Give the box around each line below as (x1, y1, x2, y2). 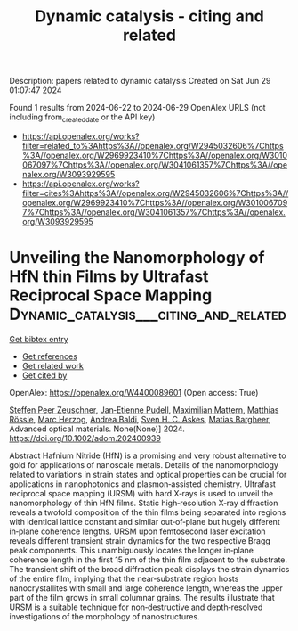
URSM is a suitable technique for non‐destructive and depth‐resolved (9, 602, 263, 612)
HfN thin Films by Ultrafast (9, 266, 209, 287)
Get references (21, 350, 78, 362)
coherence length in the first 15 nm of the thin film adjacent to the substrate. (9, 554, 287, 565)
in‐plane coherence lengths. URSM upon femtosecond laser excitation (9, 526, 266, 537)
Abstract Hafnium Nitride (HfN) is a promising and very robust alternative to (9, 450, 286, 461)
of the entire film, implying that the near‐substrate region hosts (9, 573, 239, 584)
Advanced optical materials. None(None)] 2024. (9, 423, 185, 434)
